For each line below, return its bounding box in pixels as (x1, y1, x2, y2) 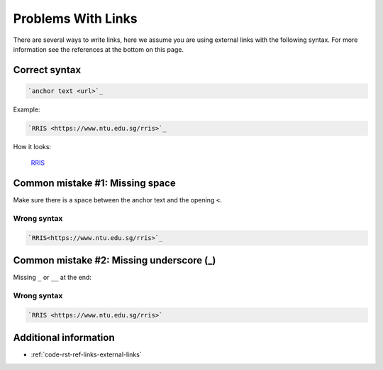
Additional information (13, 332, 115, 344)
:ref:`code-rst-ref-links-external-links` (30, 350, 142, 359)
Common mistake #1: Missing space (13, 178, 177, 190)
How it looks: (13, 142, 52, 151)
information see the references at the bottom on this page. (13, 45, 184, 53)
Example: (13, 105, 40, 114)
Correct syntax (13, 64, 82, 76)
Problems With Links (13, 11, 138, 26)
